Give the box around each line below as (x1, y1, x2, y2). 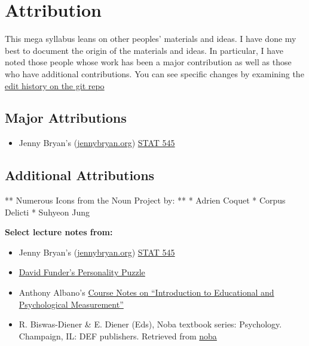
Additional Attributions (5, 166, 155, 184)
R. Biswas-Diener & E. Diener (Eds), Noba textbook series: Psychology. (19, 318, 282, 330)
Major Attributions (5, 108, 127, 127)
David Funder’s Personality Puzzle (19, 266, 145, 278)
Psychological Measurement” (19, 298, 124, 310)
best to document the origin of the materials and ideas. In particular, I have (5, 44, 283, 56)
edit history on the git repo (5, 79, 105, 92)
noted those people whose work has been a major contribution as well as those (5, 56, 292, 68)
